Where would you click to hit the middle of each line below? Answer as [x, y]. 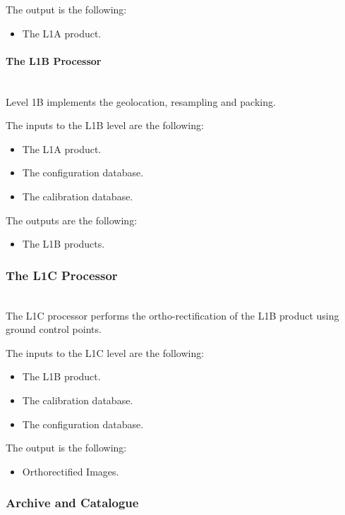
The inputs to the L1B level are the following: [105, 125]
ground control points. [54, 329]
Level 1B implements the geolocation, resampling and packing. [141, 101]
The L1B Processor [54, 60]
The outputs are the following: [72, 220]
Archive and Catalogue [72, 503]
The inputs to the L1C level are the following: [105, 352]
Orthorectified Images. [71, 471]
